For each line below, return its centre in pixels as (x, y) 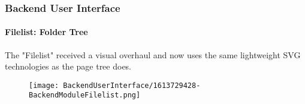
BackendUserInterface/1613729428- (132, 85)
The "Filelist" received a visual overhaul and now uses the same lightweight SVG (153, 54)
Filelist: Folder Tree (46, 32)
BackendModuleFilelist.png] (85, 95)
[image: (44, 85)
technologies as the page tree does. (68, 66)
